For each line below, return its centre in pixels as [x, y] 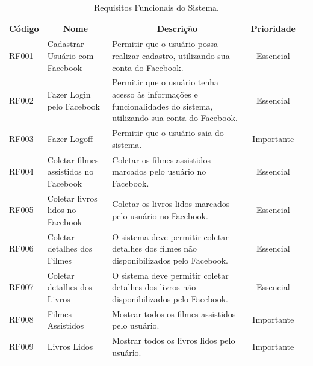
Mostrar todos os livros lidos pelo [174, 340]
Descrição [177, 28]
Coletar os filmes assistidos [161, 159]
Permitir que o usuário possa [165, 44]
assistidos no [70, 171]
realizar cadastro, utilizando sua [171, 56]
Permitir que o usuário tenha [166, 82]
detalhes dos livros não [154, 287]
